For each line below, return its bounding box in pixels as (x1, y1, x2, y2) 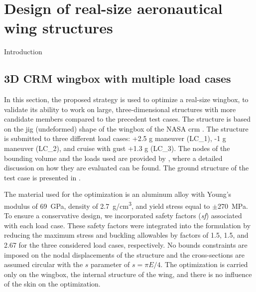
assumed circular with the (4, 259, 83, 270)
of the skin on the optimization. (4, 279, 101, 289)
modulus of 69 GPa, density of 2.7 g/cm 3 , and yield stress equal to (4, 199, 210, 211)
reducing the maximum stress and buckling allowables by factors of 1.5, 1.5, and (4, 230, 249, 240)
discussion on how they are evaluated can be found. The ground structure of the (4, 162, 249, 173)
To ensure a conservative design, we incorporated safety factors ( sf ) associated (4, 210, 242, 221)
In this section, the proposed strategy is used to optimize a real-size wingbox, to (4, 94, 249, 105)
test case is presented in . (4, 172, 81, 182)
